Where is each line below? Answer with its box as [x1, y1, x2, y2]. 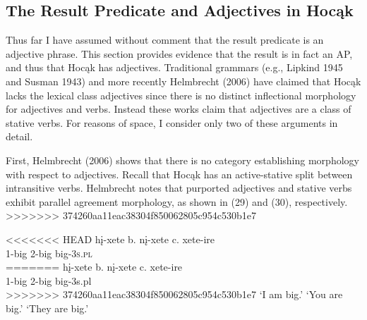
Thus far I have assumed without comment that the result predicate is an [6, 32, 324, 47]
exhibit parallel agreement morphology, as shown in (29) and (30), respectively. [6, 194, 348, 209]
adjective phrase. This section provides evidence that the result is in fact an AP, [6, 46, 353, 61]
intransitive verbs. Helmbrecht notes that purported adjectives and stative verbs [6, 180, 352, 195]
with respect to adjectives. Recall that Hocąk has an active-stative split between [6, 166, 353, 181]
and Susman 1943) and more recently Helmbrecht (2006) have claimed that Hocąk [6, 73, 361, 88]
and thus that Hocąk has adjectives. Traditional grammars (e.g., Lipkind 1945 [6, 60, 343, 75]
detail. [6, 129, 33, 144]
